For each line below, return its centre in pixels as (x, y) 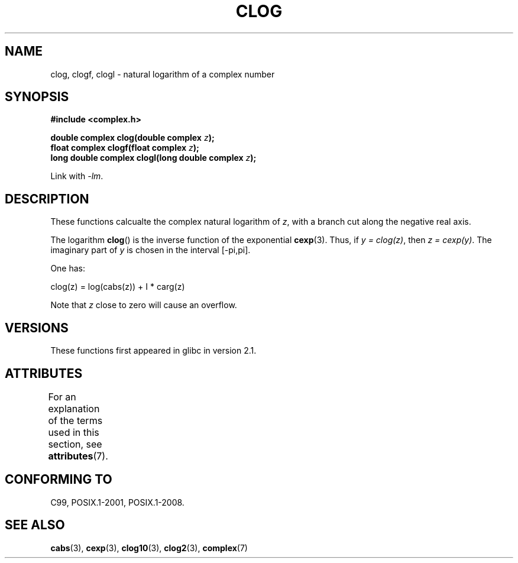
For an (62, 397)
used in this (74, 432)
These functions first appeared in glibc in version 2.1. (153, 351)
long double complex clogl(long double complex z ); (153, 158)
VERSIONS (37, 328)
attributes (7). (78, 456)
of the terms (75, 420)
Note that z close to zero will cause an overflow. (144, 305)
